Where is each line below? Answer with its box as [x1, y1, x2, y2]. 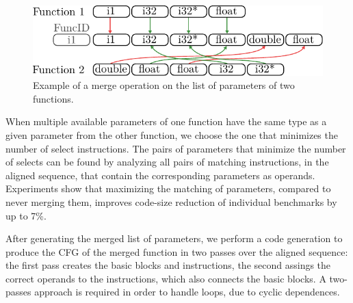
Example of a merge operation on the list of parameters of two [33, 78, 295, 92]
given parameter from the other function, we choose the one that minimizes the [5, 127, 338, 142]
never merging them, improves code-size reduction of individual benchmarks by [5, 194, 337, 209]
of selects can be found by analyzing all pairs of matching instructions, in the [5, 155, 329, 169]
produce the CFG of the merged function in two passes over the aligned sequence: [5, 244, 348, 259]
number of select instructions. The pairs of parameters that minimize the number [5, 141, 346, 155]
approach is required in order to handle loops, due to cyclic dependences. [34, 285, 340, 299]
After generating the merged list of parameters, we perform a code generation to [5, 231, 343, 246]
